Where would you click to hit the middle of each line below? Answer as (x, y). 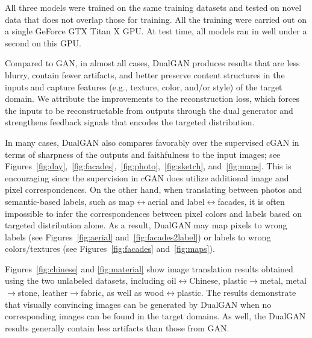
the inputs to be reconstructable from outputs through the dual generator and (149, 110)
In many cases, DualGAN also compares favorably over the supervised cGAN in (152, 142)
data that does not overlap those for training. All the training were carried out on (156, 19)
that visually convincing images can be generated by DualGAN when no (138, 304)
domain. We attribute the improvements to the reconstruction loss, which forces (152, 99)
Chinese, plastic (218, 280)
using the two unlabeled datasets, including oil (91, 280)
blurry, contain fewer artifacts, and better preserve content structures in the (145, 74)
